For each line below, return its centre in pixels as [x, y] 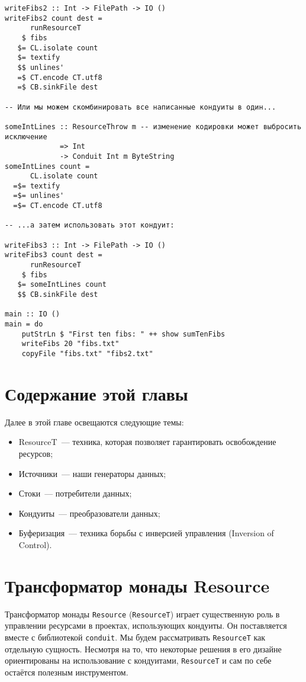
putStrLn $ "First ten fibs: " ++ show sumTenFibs [123, 334]
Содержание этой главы [96, 393]
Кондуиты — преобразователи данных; [89, 513]
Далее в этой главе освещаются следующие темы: [94, 422]
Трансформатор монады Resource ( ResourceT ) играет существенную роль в [142, 614]
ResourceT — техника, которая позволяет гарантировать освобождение [147, 442]
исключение [26, 137]
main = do [24, 324]
